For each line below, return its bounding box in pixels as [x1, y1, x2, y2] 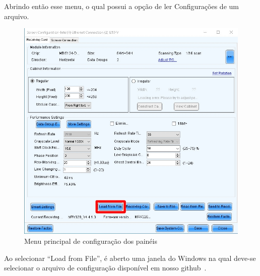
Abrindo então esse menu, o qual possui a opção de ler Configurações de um [4, 1, 239, 11]
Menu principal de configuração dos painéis [24, 235, 157, 246]
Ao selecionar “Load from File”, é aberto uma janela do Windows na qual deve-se [4, 252, 256, 263]
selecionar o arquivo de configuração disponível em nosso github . [4, 262, 207, 273]
